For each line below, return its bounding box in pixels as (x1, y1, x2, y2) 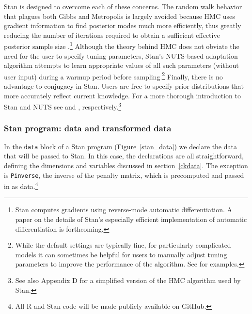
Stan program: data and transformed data (4, 122, 172, 134)
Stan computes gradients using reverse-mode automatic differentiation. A (15, 204, 233, 215)
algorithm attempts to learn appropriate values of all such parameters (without (4, 60, 239, 70)
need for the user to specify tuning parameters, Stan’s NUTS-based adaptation (4, 50, 238, 61)
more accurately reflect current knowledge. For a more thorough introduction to (4, 90, 241, 100)
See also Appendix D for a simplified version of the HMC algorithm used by (15, 275, 241, 285)
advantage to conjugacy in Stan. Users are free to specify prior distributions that (4, 81, 244, 91)
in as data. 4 (4, 180, 38, 191)
